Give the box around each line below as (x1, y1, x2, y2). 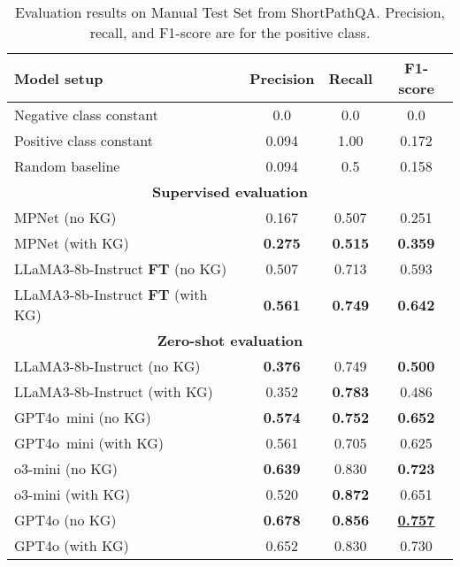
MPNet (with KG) (14, 233, 129, 253)
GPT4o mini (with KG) (14, 433, 164, 453)
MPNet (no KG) (14, 207, 117, 227)
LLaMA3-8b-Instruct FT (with (14, 284, 208, 304)
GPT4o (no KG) (14, 510, 117, 530)
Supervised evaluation (151, 181, 309, 202)
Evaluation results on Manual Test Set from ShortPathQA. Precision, (14, 2, 446, 22)
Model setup (14, 67, 103, 88)
